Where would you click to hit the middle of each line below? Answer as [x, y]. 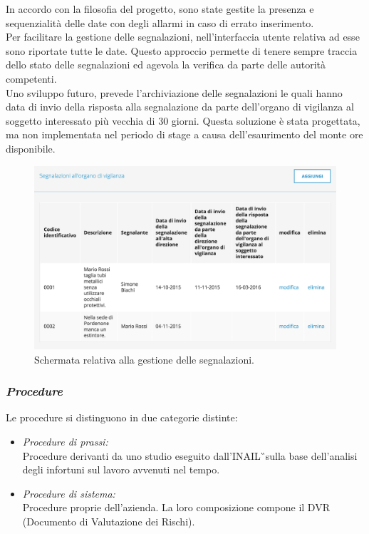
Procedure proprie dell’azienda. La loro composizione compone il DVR [176, 507]
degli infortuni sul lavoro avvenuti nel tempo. [121, 469]
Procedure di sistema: [69, 493]
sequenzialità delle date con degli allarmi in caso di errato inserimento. [160, 22]
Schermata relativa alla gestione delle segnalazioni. [144, 359]
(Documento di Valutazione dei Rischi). [109, 522]
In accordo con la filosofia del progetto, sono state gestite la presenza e [160, 9]
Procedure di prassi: [65, 442]
